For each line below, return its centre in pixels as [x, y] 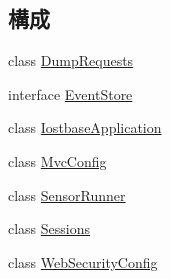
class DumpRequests [71, 60]
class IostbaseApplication [85, 127]
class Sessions [49, 228]
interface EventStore [70, 93]
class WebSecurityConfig [83, 261]
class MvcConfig [57, 160]
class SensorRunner [67, 194]
